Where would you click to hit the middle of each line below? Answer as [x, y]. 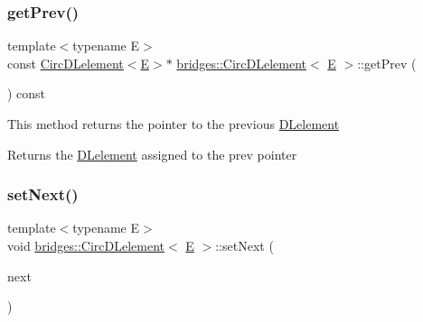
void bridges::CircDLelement [86, 245]
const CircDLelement [66, 63]
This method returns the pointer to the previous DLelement [174, 124]
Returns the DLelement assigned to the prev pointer [152, 154]
